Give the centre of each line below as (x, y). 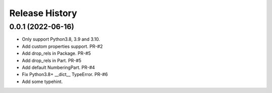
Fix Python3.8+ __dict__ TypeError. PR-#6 (65, 74)
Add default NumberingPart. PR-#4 (58, 67)
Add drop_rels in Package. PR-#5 (56, 53)
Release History (43, 13)
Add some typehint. (42, 81)
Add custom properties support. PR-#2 (62, 46)
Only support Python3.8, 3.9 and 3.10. (61, 39)
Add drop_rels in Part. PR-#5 (52, 60)
